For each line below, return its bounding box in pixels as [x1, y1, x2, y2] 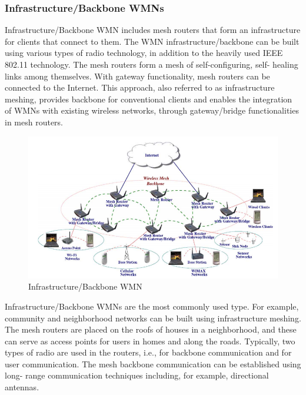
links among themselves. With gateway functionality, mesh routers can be [5, 69, 270, 82]
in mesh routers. [5, 115, 64, 128]
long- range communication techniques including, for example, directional [5, 369, 269, 381]
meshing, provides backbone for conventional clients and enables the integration [5, 92, 292, 105]
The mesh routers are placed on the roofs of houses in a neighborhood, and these [5, 323, 297, 336]
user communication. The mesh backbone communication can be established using [5, 357, 301, 370]
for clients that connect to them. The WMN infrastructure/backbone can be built [5, 35, 300, 47]
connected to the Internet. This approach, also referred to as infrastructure [5, 81, 275, 94]
